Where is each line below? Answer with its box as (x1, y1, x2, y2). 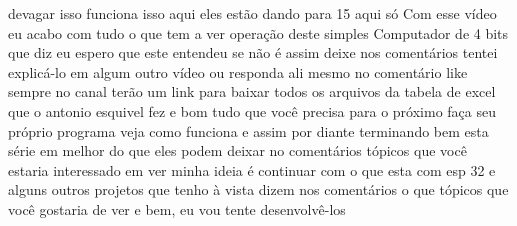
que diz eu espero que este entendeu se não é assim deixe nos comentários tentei (8, 42, 498, 63)
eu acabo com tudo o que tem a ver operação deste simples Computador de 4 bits (8, 22, 509, 43)
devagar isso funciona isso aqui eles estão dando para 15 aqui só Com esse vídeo (8, 3, 497, 23)
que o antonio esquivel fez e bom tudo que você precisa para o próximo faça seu (8, 100, 496, 121)
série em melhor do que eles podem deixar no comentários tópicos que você (8, 140, 467, 161)
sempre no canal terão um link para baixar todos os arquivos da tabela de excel (8, 81, 496, 102)
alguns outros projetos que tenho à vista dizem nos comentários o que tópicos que (8, 179, 509, 200)
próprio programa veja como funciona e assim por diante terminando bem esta (8, 120, 489, 141)
